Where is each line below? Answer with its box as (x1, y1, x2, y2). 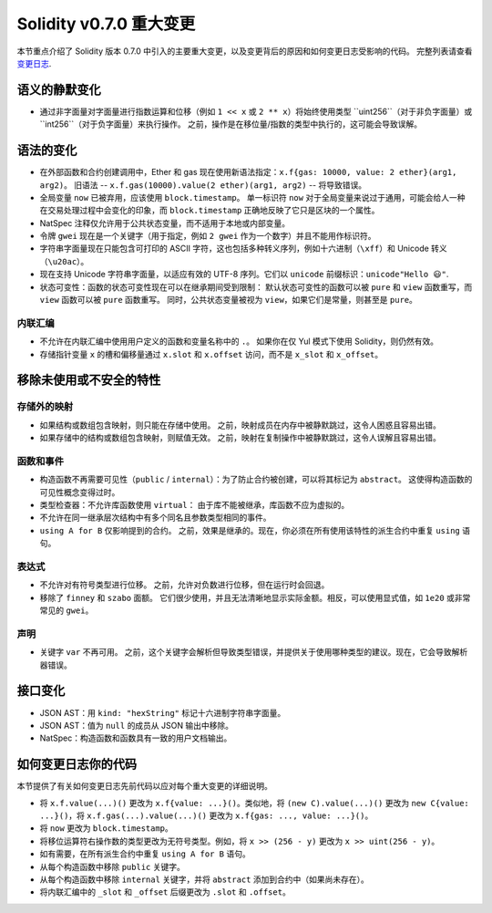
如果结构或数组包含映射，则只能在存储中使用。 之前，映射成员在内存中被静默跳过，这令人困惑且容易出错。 (39, 420, 441, 431)
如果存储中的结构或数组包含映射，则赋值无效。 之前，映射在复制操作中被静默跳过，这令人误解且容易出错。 (39, 432, 441, 443)
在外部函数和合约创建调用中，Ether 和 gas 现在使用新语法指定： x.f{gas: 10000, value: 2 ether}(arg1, (39, 167, 457, 178)
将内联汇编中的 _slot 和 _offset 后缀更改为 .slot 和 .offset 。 (39, 887, 291, 897)
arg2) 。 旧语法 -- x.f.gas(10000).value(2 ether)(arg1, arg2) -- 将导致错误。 (39, 179, 367, 191)
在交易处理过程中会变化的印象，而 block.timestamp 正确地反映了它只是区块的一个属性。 (39, 205, 380, 216)
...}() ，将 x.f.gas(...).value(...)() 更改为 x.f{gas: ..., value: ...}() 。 (39, 810, 374, 821)
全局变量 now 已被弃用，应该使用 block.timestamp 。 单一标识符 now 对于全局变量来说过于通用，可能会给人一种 (39, 192, 466, 202)
